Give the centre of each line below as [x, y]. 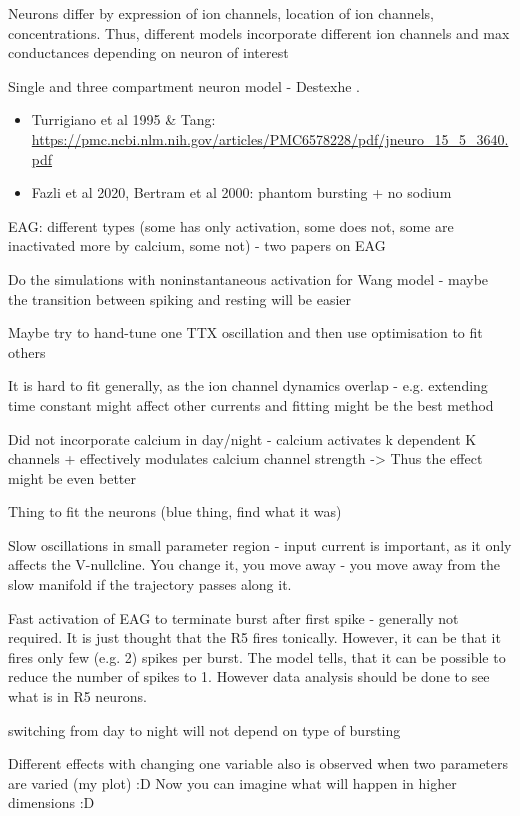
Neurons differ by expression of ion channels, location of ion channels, [221, 13]
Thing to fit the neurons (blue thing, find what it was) [175, 511]
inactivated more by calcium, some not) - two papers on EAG [197, 245]
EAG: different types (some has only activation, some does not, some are [231, 225]
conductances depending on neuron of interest [148, 52]
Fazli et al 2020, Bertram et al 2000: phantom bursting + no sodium [241, 192]
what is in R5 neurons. [77, 696]
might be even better [72, 477]
